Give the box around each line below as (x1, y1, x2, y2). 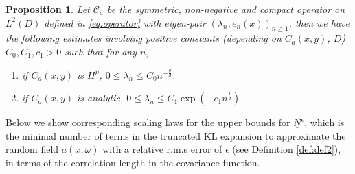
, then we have (288, 15, 350, 29)
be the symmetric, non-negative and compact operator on (106, 2, 345, 16)
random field (5, 142, 59, 156)
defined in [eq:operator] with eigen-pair (44, 15, 206, 29)
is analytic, (76, 90, 124, 105)
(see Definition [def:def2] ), (232, 142, 341, 156)
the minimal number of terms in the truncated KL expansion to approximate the (5, 128, 346, 142)
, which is (304, 115, 345, 129)
